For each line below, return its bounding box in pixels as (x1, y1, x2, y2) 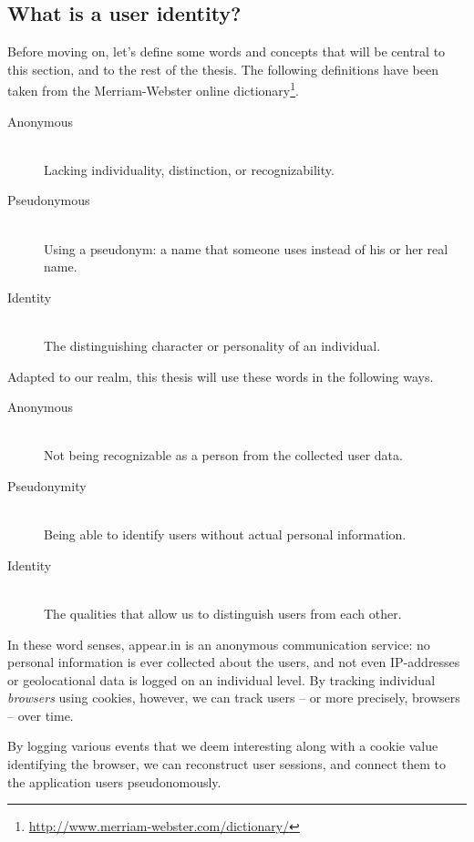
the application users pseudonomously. (7, 772, 222, 791)
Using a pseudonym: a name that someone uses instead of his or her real (44, 239, 448, 258)
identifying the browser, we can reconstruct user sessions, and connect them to (7, 755, 446, 774)
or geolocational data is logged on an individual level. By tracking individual (7, 670, 436, 689)
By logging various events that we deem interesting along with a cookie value (7, 736, 438, 755)
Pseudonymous (7, 190, 90, 210)
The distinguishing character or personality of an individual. (44, 335, 381, 354)
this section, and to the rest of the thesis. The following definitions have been (7, 59, 438, 78)
